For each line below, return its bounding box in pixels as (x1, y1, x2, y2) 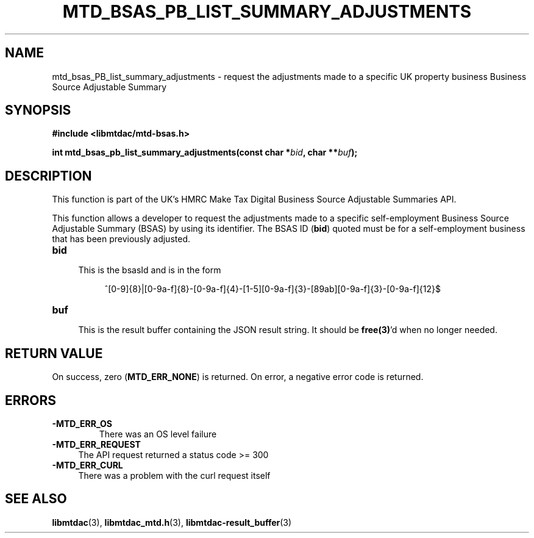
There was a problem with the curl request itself (78, 470, 271, 481)
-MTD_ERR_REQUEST (52, 439, 141, 450)
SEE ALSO (5, 491, 67, 507)
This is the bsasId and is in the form (78, 265, 221, 276)
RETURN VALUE (5, 345, 103, 361)
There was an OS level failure (99, 428, 217, 439)
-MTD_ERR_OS (52, 418, 112, 429)
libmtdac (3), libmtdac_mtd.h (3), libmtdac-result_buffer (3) (52, 517, 292, 528)
